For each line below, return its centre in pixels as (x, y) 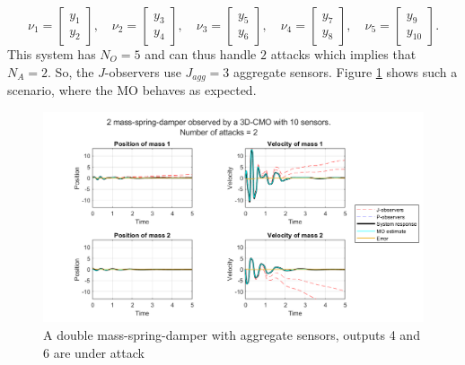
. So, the (71, 71)
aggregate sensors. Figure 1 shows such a (346, 71)
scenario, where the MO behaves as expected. (132, 90)
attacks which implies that (343, 54)
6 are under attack (94, 352)
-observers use (143, 71)
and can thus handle (201, 54)
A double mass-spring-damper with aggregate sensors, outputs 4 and (232, 335)
